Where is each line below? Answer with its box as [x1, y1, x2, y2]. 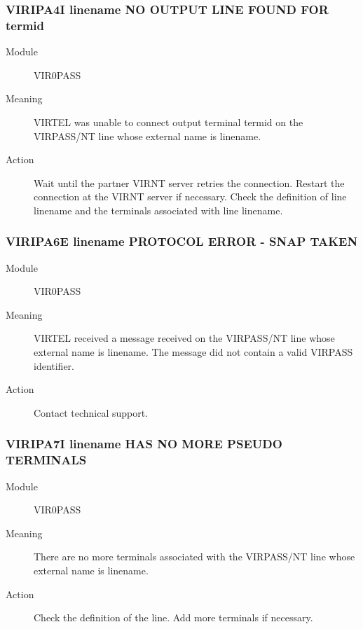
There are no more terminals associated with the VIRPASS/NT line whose [34, 549, 355, 564]
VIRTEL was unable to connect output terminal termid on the [34, 114, 303, 129]
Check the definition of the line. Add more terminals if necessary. [34, 610, 313, 625]
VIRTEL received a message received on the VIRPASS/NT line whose [34, 331, 335, 345]
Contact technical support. [34, 405, 149, 420]
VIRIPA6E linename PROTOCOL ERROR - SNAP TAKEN [6, 233, 358, 250]
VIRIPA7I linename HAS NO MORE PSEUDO [6, 435, 282, 452]
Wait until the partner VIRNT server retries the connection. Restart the [34, 175, 345, 190]
